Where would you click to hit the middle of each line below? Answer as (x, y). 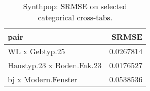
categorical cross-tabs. (75, 17)
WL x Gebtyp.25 (36, 51)
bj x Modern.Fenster (43, 79)
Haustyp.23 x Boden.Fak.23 (55, 65)
